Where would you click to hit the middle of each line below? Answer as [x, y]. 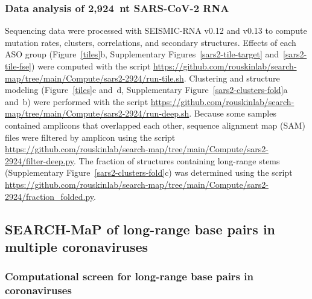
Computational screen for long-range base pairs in [129, 276]
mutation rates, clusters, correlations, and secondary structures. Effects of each [151, 42]
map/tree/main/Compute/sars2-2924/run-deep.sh [97, 113]
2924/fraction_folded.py [49, 196]
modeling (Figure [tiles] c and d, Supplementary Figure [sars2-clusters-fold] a [146, 90]
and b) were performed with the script [77, 101]
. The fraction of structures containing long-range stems [177, 160]
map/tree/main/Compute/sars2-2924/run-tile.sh [94, 78]
